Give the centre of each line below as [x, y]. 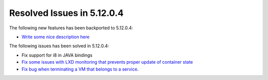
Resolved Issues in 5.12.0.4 [67, 13]
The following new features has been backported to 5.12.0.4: [71, 28]
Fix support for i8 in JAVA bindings [57, 55]
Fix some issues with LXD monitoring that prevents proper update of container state [107, 62]
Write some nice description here [56, 37]
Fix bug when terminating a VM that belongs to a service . [80, 69]
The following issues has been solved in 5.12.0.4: [59, 46]
